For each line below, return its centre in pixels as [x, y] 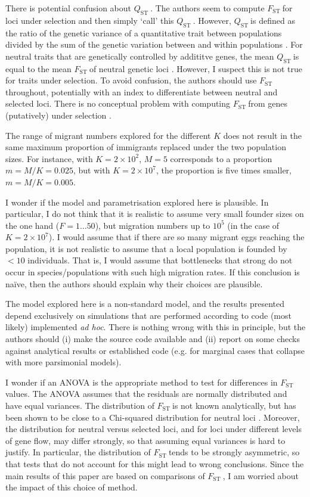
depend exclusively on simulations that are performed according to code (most [148, 315]
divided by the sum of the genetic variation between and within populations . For [154, 44]
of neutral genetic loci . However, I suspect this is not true [196, 68]
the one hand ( [32, 225]
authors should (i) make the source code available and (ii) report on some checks [153, 339]
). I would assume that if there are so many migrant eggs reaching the [176, 237]
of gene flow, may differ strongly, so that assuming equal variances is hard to [145, 440]
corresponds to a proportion [221, 158]
